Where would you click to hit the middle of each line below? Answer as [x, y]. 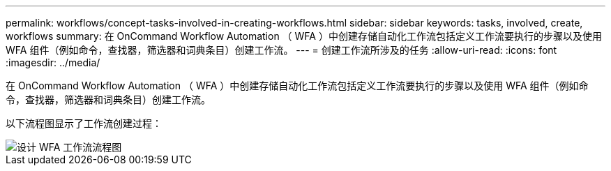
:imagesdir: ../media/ [53, 62]
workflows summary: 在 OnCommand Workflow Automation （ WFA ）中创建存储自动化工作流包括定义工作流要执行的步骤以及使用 [304, 36]
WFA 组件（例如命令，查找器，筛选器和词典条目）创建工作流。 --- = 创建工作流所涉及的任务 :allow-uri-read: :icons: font [281, 50]
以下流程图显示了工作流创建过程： [84, 123]
